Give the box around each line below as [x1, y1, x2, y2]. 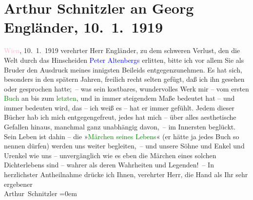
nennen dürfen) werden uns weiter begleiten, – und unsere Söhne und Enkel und [4, 141, 245, 151]
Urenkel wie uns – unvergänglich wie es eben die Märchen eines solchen [4, 150, 216, 160]
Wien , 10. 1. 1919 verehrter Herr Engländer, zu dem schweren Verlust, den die [4, 45, 240, 55]
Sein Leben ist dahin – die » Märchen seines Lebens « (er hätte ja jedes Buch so [4, 131, 239, 141]
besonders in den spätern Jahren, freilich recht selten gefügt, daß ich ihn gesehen [4, 74, 245, 84]
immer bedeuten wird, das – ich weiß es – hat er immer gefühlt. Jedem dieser [4, 102, 234, 112]
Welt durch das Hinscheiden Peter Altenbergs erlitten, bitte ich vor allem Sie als [4, 55, 244, 65]
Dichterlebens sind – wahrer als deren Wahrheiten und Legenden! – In [4, 160, 214, 170]
